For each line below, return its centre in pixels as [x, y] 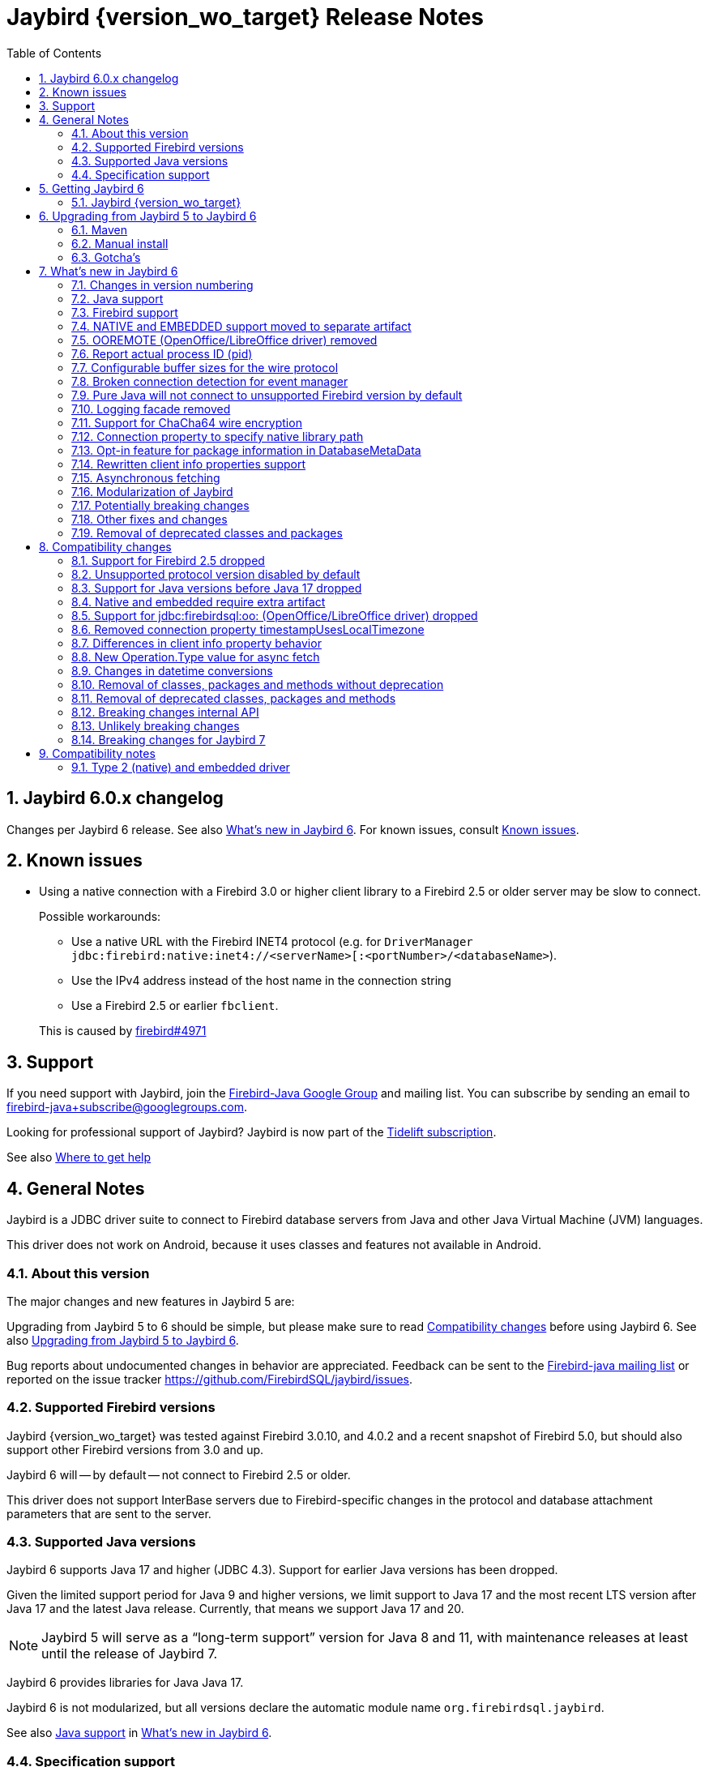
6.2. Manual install [120, 243]
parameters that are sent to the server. [109, 1513]
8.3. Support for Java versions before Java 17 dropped [217, 588]
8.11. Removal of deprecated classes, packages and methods [234, 698]
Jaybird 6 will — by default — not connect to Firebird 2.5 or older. [179, 1474]
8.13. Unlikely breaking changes [156, 725]
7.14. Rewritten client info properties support [189, 464]
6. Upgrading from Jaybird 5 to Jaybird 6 [148, 216]
